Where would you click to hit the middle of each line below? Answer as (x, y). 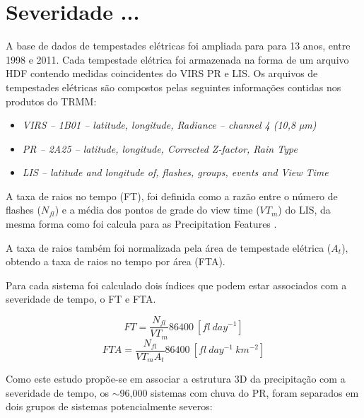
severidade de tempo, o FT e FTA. (81, 299)
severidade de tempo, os (58, 392)
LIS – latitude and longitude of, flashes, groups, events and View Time (175, 172)
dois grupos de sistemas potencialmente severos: (109, 406)
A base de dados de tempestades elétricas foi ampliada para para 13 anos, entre (178, 46)
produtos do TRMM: (51, 101)
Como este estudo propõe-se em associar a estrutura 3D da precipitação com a (176, 379)
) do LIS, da (304, 210)
